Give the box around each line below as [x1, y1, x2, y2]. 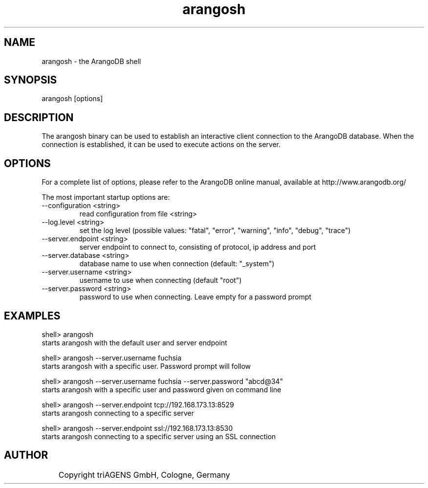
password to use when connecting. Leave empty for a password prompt [79, 293, 312, 301]
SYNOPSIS [4, 74, 57, 86]
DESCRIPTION [4, 111, 74, 124]
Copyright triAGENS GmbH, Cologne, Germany [58, 469, 230, 480]
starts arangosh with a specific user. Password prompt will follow [42, 361, 251, 370]
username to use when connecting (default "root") [79, 276, 242, 285]
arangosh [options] [42, 94, 103, 103]
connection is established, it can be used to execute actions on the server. [42, 140, 281, 149]
